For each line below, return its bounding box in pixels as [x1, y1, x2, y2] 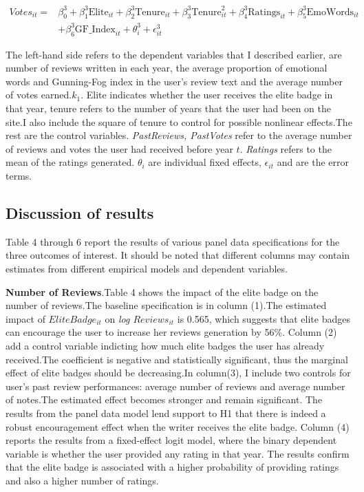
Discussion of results [6, 202, 154, 223]
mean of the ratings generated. [6, 155, 135, 169]
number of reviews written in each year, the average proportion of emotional [6, 61, 328, 75]
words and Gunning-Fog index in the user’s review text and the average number [6, 74, 343, 88]
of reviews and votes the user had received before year [6, 141, 233, 156]
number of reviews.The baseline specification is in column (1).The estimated [6, 298, 327, 312]
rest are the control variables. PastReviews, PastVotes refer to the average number [6, 128, 352, 142]
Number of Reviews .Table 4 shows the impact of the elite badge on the [6, 284, 319, 299]
